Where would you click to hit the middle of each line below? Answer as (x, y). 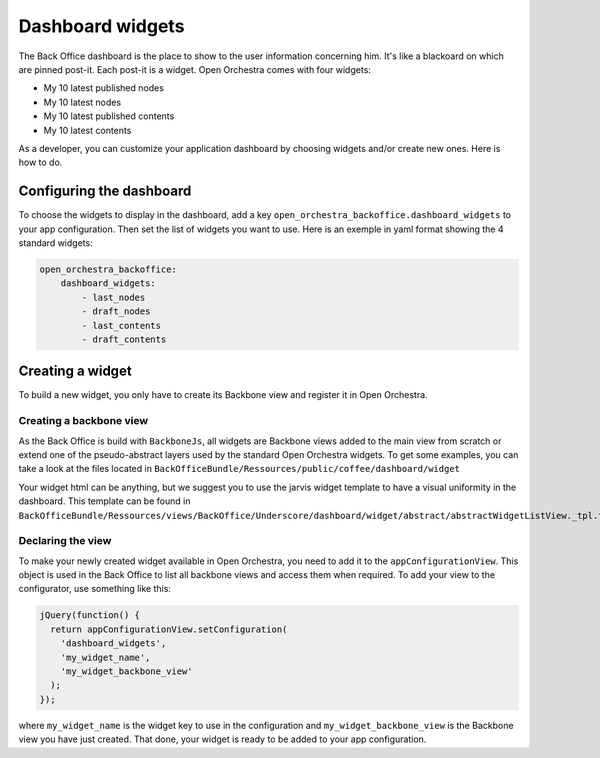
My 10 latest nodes (82, 102)
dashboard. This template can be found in (104, 501)
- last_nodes (113, 297)
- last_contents (121, 325)
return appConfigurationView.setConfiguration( (169, 629)
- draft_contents (124, 339)
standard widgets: (56, 242)
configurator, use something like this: (95, 589)
